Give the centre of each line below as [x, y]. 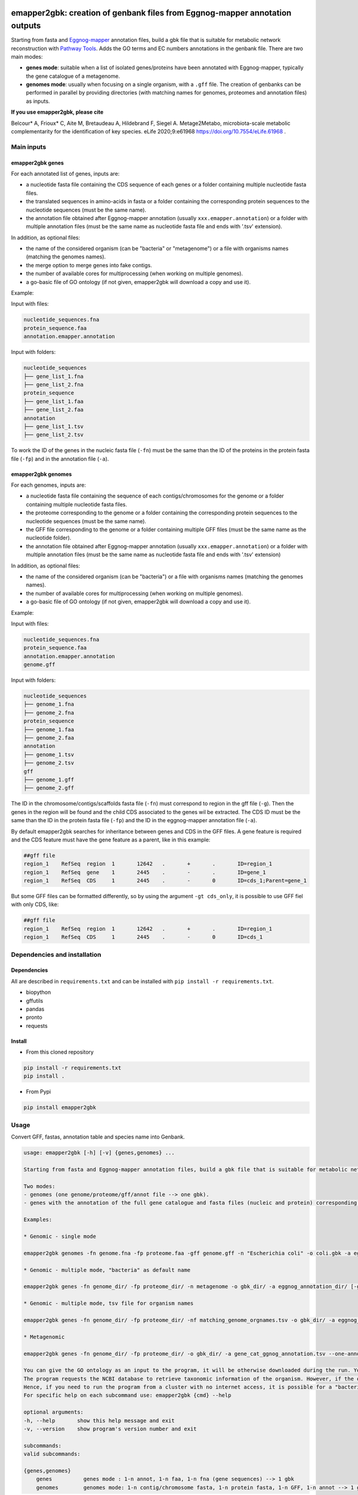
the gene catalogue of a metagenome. [73, 76]
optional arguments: [53, 1412]
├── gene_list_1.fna [53, 376]
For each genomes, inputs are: [49, 485]
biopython [38, 992]
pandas [35, 1009]
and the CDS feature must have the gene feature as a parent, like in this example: [111, 840]
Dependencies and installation [56, 954]
